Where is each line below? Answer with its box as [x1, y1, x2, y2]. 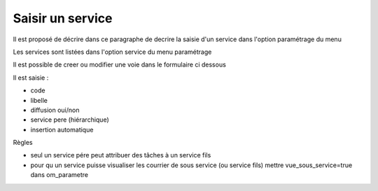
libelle [30, 96, 48, 104]
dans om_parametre [30, 171, 89, 179]
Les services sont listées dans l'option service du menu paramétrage [13, 48, 212, 56]
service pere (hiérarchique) [30, 115, 110, 124]
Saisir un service [13, 10, 113, 26]
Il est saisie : [13, 73, 49, 82]
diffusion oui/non [30, 106, 80, 114]
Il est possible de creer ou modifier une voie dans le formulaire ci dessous [13, 60, 227, 69]
